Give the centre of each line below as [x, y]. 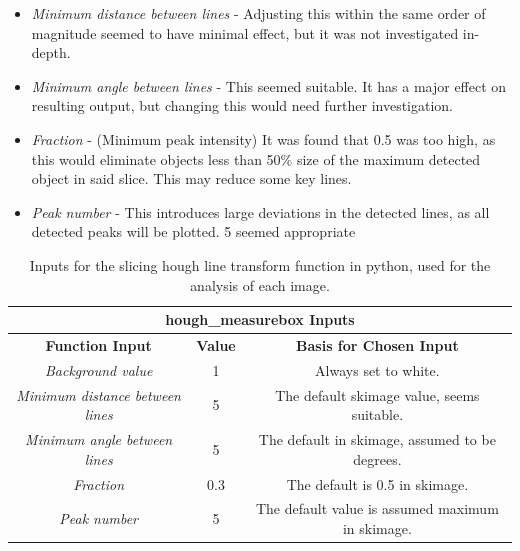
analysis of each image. [260, 284]
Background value [98, 369]
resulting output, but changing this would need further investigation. [242, 105]
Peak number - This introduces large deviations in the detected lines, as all [260, 211]
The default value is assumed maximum [377, 508]
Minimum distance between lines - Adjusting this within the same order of [258, 13]
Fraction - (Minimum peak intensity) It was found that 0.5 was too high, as [263, 138]
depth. [51, 52]
